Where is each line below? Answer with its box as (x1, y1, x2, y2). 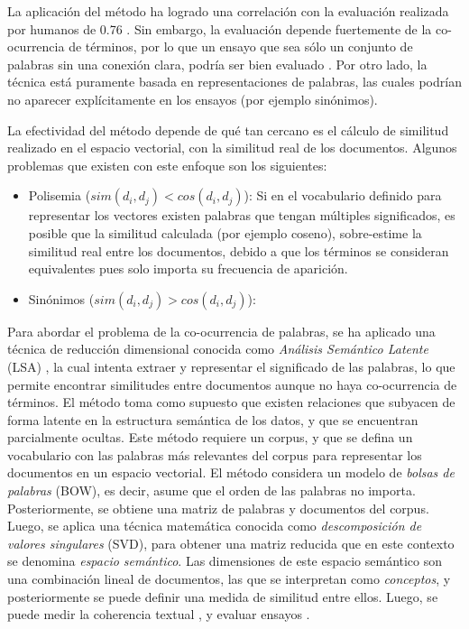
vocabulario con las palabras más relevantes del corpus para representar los (7, 445, 422, 464)
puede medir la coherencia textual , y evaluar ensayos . (7, 605, 310, 624)
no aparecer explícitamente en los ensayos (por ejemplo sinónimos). (7, 89, 378, 108)
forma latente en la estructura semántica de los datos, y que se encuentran (7, 410, 418, 429)
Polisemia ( (28, 186, 91, 205)
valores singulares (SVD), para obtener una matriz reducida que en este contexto (7, 533, 455, 552)
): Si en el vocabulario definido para (244, 186, 442, 205)
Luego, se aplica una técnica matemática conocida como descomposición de (7, 516, 422, 535)
